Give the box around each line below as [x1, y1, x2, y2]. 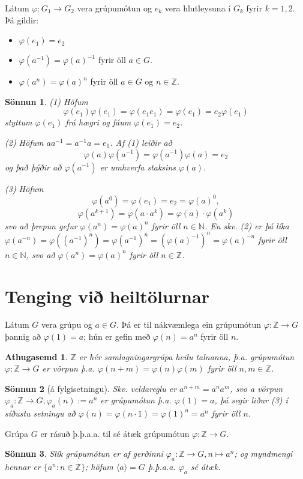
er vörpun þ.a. [42, 362, 95, 375]
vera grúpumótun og [77, 2, 152, 14]
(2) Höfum [5, 136, 44, 148]
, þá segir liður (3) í [214, 394, 288, 406]
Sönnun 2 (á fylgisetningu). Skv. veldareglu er [5, 382, 177, 394]
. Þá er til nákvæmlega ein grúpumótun [116, 318, 262, 331]
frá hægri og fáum [65, 116, 131, 128]
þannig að [5, 330, 41, 343]
